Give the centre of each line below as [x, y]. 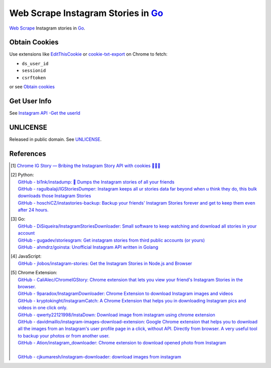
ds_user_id [35, 63]
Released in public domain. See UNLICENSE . [55, 139]
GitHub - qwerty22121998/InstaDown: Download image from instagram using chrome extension [116, 315]
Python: [26, 175]
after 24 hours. [33, 210]
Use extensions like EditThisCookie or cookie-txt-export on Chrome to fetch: [88, 54]
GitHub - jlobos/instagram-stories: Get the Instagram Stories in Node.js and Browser [105, 263]
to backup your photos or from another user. [64, 335]
